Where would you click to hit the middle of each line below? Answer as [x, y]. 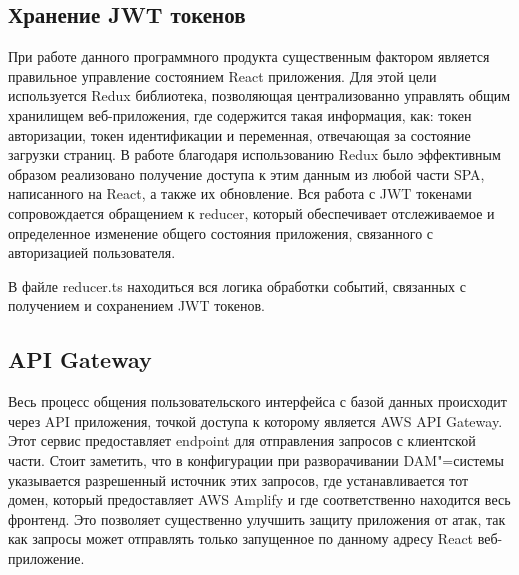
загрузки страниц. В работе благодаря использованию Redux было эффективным [254, 154]
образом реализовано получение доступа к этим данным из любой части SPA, [246, 173]
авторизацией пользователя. [92, 252]
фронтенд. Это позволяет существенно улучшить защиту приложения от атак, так [257, 518]
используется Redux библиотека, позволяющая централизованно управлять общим [259, 95]
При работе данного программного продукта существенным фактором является [249, 56]
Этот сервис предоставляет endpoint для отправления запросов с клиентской [242, 440]
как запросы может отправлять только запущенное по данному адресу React [241, 538]
